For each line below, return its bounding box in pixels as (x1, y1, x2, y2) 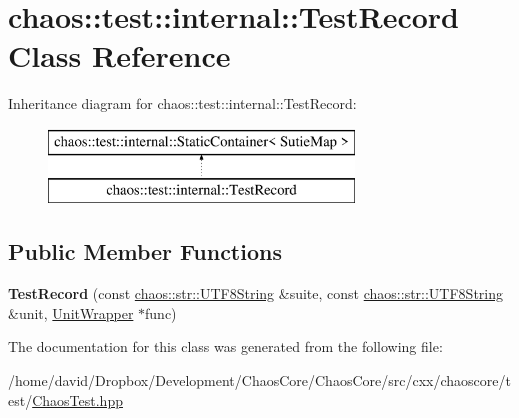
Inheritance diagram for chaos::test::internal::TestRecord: (8, 93, 357, 114)
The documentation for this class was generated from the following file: (8, 336, 443, 357)
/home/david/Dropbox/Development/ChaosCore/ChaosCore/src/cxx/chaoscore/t (8, 370, 511, 391)
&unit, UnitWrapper (8, 302, 134, 323)
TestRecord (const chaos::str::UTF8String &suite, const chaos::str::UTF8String (8, 283, 504, 304)
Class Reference (8, 35, 231, 76)
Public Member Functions (8, 236, 282, 267)
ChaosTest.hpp (32, 389, 123, 410)
